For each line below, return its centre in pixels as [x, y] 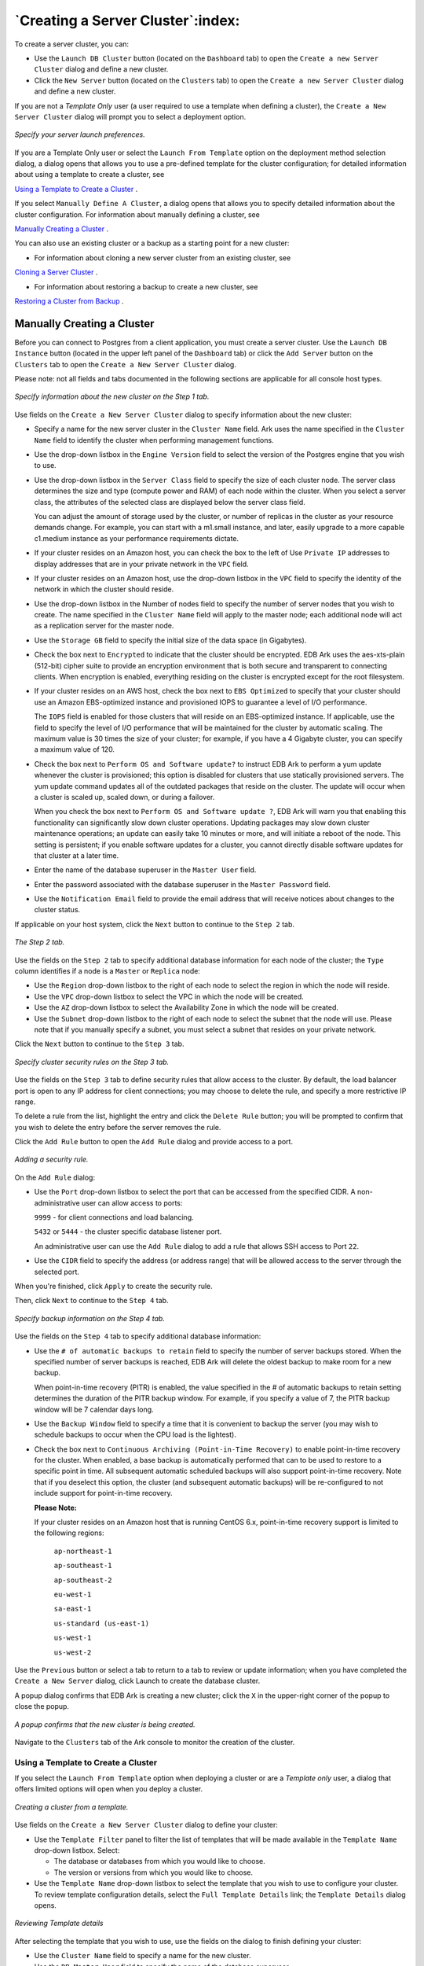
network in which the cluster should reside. [104, 589]
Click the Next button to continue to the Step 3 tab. [99, 1044]
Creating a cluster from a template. [71, 1807]
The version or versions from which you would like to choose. [154, 1872]
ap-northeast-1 [83, 1551]
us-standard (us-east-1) [101, 1623]
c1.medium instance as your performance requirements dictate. [137, 538]
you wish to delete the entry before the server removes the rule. [118, 1127]
